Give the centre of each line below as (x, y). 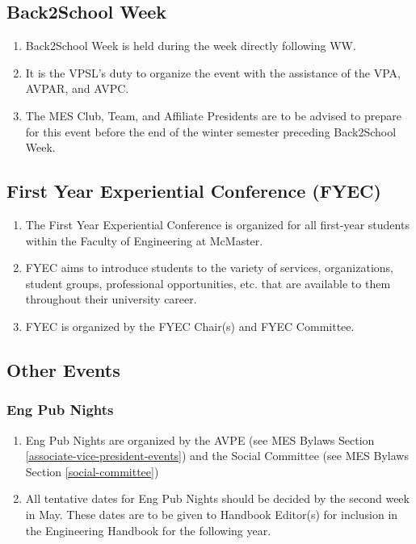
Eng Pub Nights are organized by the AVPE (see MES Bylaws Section (200, 439)
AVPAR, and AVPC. (77, 88)
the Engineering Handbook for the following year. (148, 530)
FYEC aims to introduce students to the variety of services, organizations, (210, 268)
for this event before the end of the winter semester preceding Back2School (211, 131)
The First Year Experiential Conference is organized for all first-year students (217, 224)
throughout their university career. (111, 299)
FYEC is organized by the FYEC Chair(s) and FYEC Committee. (190, 326)
